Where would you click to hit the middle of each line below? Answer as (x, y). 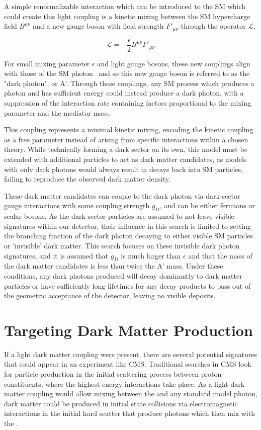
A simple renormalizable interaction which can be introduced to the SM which (125, 6)
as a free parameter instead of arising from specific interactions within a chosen (126, 139)
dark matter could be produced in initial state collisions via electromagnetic (121, 403)
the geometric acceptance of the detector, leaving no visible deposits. (110, 295)
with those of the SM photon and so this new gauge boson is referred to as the (127, 73)
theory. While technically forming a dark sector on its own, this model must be (126, 149)
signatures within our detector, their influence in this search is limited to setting (128, 226)
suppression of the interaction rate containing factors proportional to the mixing (128, 103)
